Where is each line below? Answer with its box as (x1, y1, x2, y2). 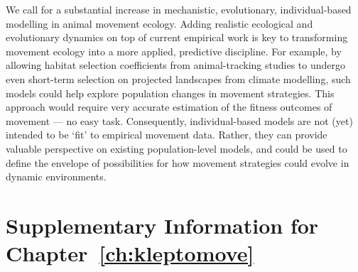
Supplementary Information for (6, 210, 319, 239)
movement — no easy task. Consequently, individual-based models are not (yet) (6, 113, 353, 128)
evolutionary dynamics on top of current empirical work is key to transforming (6, 30, 348, 45)
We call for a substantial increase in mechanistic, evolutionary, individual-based (6, 2, 352, 16)
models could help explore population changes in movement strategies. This (6, 85, 335, 100)
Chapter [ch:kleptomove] (6, 239, 254, 268)
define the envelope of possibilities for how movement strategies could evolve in (6, 155, 349, 170)
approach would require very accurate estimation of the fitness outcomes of (6, 99, 332, 114)
